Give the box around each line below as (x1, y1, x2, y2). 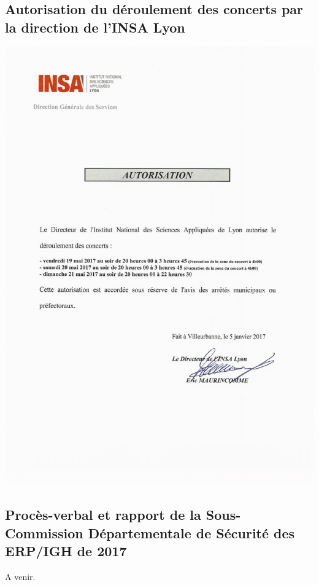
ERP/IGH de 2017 (5, 541, 127, 560)
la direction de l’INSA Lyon (5, 17, 185, 36)
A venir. (5, 570, 36, 583)
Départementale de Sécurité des (88, 523, 295, 542)
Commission (5, 523, 83, 542)
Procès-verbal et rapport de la (5, 505, 201, 524)
